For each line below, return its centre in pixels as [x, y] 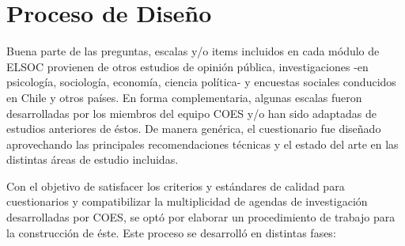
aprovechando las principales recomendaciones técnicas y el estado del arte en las [202, 144]
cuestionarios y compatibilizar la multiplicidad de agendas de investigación [187, 201]
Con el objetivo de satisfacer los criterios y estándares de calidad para [176, 185]
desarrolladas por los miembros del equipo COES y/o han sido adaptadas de [191, 113]
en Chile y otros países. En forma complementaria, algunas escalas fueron [184, 97]
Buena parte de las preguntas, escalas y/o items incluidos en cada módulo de [193, 51]
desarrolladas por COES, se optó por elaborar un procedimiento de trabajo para [201, 217]
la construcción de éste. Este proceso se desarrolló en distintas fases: [171, 232]
